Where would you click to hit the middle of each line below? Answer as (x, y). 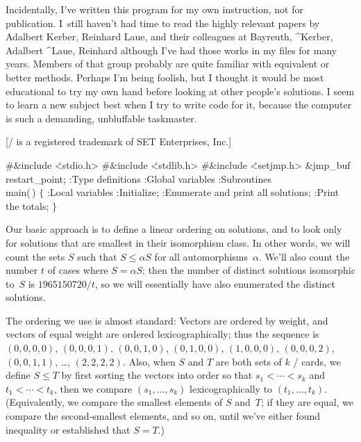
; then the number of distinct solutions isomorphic (249, 270)
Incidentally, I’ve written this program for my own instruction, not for (154, 9)
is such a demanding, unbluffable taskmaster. (101, 118)
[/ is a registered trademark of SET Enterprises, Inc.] (119, 141)
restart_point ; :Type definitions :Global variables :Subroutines (138, 178)
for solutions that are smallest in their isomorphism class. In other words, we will (178, 242)
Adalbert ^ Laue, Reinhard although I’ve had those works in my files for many (171, 50)
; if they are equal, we (308, 402)
